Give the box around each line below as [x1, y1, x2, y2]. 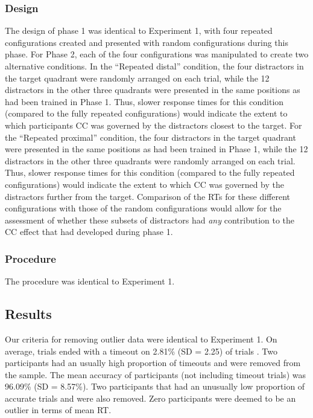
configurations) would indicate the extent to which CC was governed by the [5, 178, 284, 190]
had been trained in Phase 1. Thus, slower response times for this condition [5, 95, 284, 108]
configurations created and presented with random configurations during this [5, 36, 288, 48]
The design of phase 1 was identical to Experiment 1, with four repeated [5, 24, 273, 37]
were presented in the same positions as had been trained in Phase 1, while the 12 [5, 143, 308, 155]
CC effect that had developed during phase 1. [5, 225, 173, 238]
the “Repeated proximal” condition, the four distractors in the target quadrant [5, 130, 296, 143]
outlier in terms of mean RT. [5, 404, 112, 416]
